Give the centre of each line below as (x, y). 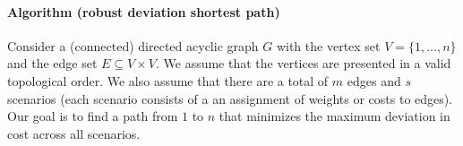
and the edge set (52, 63)
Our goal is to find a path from (93, 116)
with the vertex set (328, 45)
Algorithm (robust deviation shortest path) (144, 11)
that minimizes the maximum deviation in (334, 116)
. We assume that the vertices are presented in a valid (303, 63)
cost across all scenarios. (74, 133)
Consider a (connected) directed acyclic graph (133, 45)
